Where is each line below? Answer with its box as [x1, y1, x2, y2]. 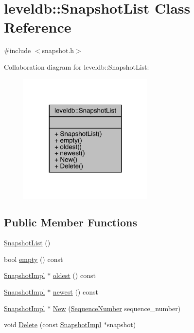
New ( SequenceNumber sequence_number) [53, 303, 181, 313]
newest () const [53, 287, 98, 297]
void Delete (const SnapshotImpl [4, 319, 102, 330]
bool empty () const [4, 254, 63, 264]
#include [4, 45, 31, 55]
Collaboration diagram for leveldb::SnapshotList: [4, 61, 149, 72]
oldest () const [53, 270, 96, 280]
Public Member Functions [4, 215, 137, 230]
